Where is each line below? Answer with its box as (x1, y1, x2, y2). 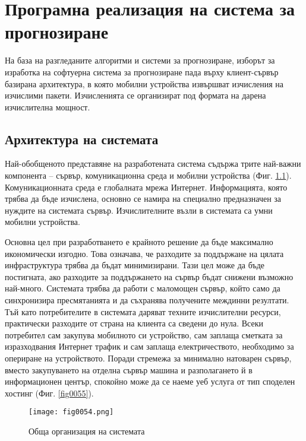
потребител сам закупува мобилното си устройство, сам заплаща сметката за (5, 328, 283, 341)
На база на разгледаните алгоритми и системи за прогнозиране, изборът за (5, 54, 275, 66)
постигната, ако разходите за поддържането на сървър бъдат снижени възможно (5, 270, 294, 283)
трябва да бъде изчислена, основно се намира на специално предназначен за (5, 192, 282, 205)
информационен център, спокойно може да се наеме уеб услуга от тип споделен (5, 375, 295, 388)
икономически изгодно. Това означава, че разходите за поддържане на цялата (5, 247, 284, 259)
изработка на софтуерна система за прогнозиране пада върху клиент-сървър (5, 65, 279, 78)
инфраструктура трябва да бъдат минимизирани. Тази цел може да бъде (5, 259, 265, 271)
